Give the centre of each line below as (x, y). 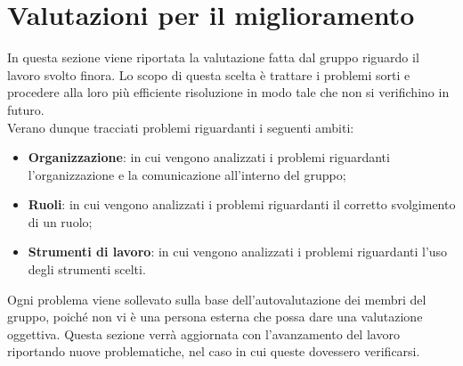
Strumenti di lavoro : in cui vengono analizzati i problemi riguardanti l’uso (238, 252)
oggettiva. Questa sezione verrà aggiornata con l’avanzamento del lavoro (203, 333)
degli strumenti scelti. (87, 269)
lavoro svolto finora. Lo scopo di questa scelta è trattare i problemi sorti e (209, 74)
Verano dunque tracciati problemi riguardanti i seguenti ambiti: (181, 127)
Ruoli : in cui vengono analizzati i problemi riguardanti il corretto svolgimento (242, 204)
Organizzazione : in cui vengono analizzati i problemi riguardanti (209, 157)
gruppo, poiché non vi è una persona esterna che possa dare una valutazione (215, 317)
